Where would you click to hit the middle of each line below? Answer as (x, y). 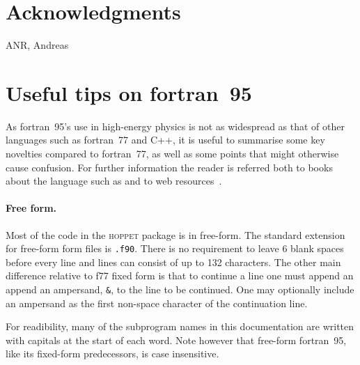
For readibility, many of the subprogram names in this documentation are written (180, 326)
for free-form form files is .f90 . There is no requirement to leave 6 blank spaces (175, 248)
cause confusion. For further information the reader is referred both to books (169, 167)
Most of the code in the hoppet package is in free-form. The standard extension (175, 234)
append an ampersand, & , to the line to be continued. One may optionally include (180, 289)
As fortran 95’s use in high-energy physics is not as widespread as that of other (175, 126)
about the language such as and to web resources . (114, 181)
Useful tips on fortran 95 (129, 92)
